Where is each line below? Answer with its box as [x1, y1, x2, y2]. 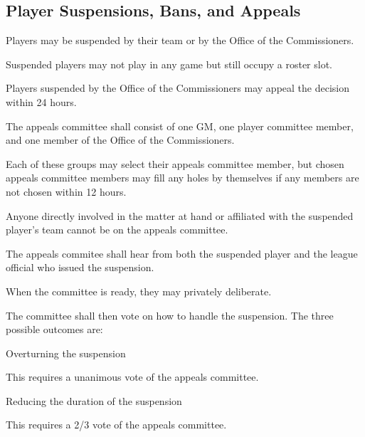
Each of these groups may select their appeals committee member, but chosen [6, 156, 344, 171]
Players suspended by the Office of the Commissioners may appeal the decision [6, 80, 349, 95]
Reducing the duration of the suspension [6, 393, 182, 408]
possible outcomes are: [6, 322, 103, 337]
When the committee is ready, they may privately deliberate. [6, 283, 272, 298]
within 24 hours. [6, 94, 77, 109]
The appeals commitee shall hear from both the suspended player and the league [6, 246, 358, 260]
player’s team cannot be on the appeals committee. [6, 222, 228, 237]
